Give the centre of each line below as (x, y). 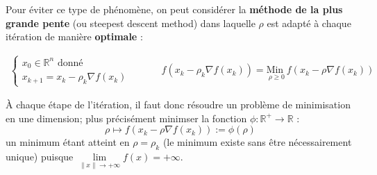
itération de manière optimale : (74, 36)
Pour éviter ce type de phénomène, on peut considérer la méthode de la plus (174, 9)
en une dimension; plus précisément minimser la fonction (126, 118)
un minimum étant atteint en (68, 142)
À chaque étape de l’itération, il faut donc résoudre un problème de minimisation (178, 105)
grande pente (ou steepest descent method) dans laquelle (131, 23)
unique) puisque (40, 157)
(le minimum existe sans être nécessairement (257, 142)
